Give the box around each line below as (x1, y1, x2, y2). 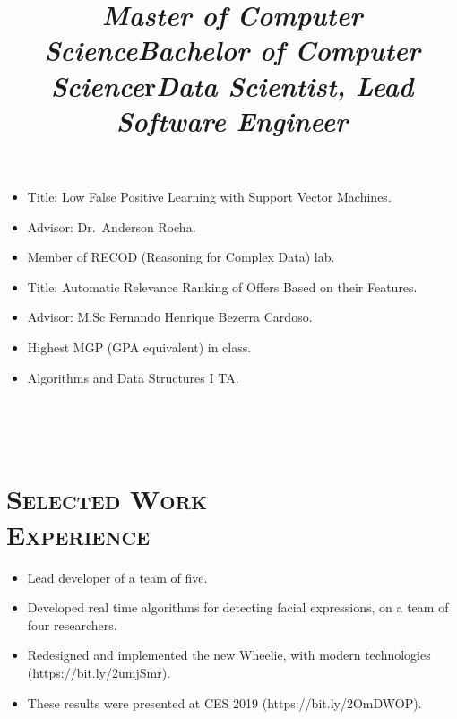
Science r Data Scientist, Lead (50, 66, 414, 104)
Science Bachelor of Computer (44, 31, 420, 69)
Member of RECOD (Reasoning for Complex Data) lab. (27, 247, 335, 266)
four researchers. (27, 615, 117, 634)
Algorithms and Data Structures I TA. (27, 368, 239, 386)
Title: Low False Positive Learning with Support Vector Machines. (27, 186, 392, 205)
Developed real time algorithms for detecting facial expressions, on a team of (27, 598, 449, 617)
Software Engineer (116, 101, 349, 139)
